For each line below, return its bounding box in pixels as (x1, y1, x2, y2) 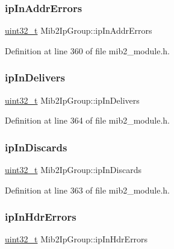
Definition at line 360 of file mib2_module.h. (5, 44, 170, 57)
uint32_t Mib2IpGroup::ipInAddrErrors (5, 24, 152, 37)
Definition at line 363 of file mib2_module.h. (5, 183, 170, 196)
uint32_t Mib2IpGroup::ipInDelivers (5, 93, 140, 106)
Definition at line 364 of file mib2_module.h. (5, 114, 170, 127)
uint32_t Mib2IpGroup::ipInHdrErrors (5, 233, 148, 245)
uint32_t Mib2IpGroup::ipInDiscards (5, 163, 141, 176)
